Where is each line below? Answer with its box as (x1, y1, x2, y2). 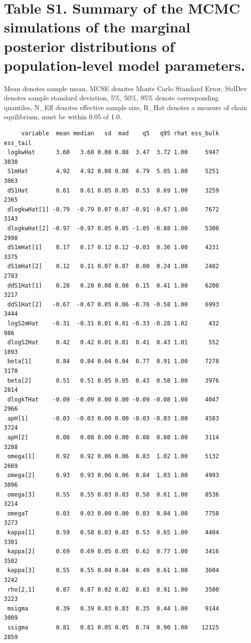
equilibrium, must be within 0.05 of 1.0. (4, 112, 122, 122)
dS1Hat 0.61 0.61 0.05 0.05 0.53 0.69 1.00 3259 (7, 187, 219, 194)
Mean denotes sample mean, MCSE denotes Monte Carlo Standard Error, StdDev (4, 83, 247, 93)
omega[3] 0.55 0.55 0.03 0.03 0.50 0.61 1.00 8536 (7, 491, 219, 498)
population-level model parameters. (4, 55, 245, 75)
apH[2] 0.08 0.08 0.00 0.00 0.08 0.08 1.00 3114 (7, 434, 219, 441)
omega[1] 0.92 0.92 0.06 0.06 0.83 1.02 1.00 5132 (7, 453, 219, 460)
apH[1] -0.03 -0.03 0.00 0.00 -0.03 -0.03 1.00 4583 (7, 415, 219, 422)
